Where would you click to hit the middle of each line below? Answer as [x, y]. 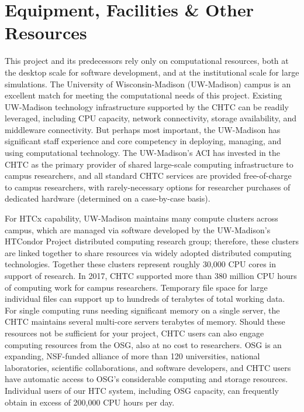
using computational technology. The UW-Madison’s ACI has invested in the [142, 153]
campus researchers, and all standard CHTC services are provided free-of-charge [148, 176]
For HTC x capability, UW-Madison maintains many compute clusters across [141, 218]
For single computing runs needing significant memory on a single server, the [142, 310]
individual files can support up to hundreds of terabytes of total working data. [145, 299]
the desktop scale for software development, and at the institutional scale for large [152, 72]
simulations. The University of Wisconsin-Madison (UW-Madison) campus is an [148, 84]
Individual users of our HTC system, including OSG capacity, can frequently [142, 390]
